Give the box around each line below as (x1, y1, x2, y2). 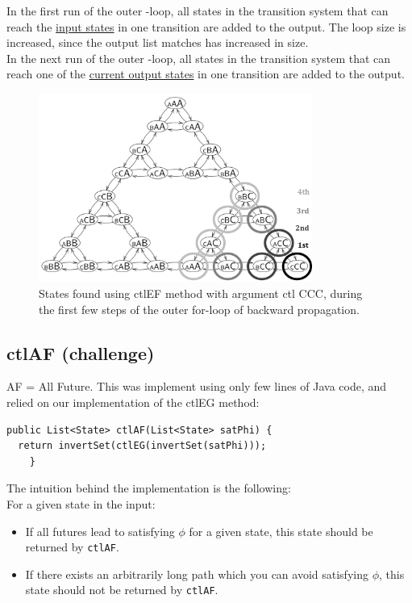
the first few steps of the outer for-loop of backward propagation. (39, 300, 360, 317)
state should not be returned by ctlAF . (25, 581, 218, 598)
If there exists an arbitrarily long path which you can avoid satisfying (25, 565, 368, 582)
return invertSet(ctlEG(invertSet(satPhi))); (18, 440, 267, 452)
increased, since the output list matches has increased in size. (6, 34, 309, 51)
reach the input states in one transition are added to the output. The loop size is (6, 18, 406, 35)
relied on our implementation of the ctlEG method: (6, 394, 260, 411)
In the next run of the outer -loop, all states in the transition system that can (6, 49, 391, 66)
